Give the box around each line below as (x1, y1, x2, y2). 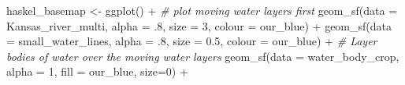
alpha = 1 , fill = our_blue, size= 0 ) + (6, 63, 188, 80)
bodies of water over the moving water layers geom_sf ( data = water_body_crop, (6, 48, 399, 64)
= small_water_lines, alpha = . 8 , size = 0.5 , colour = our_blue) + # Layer (6, 33, 377, 49)
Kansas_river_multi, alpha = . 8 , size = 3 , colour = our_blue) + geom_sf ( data (6, 17, 392, 34)
